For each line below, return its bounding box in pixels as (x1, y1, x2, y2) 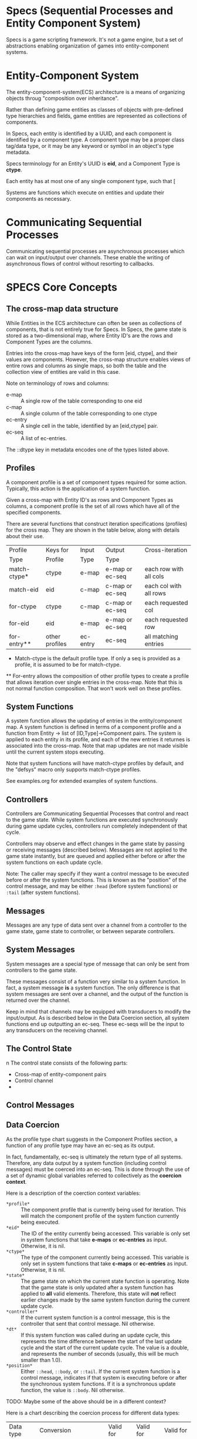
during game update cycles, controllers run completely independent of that (6, 823, 188, 830)
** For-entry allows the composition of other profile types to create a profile (6, 672, 189, 679)
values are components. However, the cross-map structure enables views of (6, 356, 191, 363)
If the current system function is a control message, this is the (21, 1313, 170, 1321)
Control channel (14, 1077, 54, 1084)
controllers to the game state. (6, 967, 77, 974)
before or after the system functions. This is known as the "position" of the (6, 876, 186, 884)
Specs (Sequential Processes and (6, 4, 174, 18)
